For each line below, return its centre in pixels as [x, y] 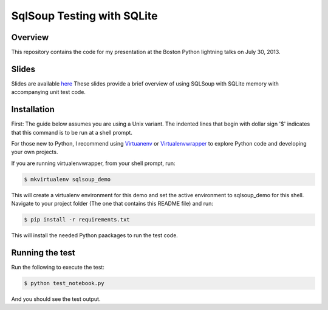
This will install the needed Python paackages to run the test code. [95, 235]
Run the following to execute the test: [58, 268]
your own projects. [35, 152]
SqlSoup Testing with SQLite [84, 16]
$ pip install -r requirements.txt [77, 220]
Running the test [43, 253]
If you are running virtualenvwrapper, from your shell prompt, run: [93, 163]
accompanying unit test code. [49, 92]
